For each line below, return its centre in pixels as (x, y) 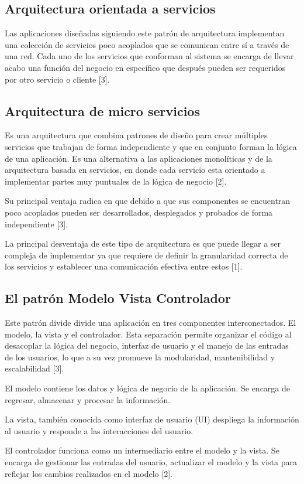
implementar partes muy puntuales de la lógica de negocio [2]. (116, 181)
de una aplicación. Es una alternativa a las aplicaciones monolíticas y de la (139, 158)
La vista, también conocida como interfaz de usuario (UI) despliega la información (152, 419)
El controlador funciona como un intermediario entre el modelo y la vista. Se (142, 450)
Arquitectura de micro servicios (102, 110)
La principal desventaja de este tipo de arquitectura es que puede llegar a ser (143, 243)
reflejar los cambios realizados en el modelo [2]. (89, 473)
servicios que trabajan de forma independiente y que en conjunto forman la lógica (151, 146)
